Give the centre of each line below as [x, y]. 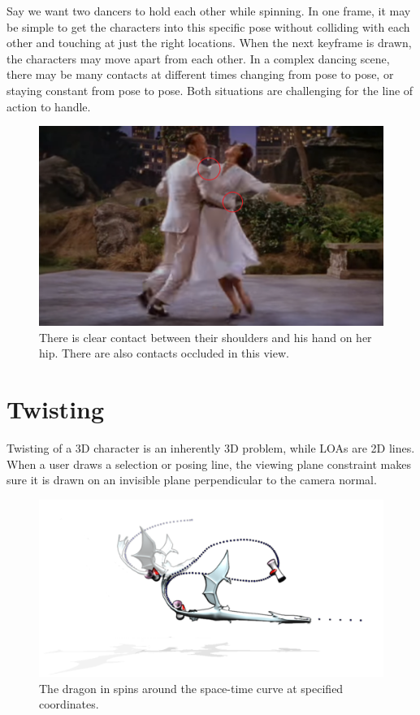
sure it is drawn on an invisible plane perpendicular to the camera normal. [192, 480]
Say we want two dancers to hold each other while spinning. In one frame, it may [209, 11]
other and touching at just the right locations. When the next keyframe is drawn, [209, 43]
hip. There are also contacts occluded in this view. [164, 353]
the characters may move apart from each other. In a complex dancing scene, [198, 58]
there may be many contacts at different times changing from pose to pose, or [200, 74]
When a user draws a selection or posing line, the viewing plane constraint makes [209, 464]
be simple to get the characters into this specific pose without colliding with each [208, 26]
